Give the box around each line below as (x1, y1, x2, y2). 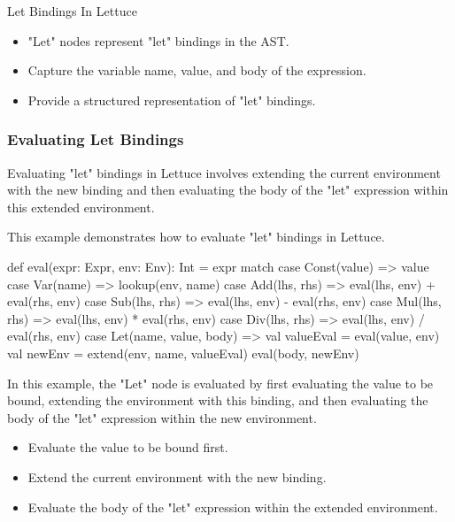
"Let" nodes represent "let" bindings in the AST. (27, 31, 289, 50)
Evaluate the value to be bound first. (27, 438, 228, 457)
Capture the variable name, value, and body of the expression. (27, 61, 366, 80)
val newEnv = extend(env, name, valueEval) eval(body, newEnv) (7, 343, 359, 362)
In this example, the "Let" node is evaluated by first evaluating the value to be (7, 373, 434, 392)
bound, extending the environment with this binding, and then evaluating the (7, 391, 428, 410)
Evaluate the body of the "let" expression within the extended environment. (27, 497, 438, 516)
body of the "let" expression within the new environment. (7, 408, 317, 426)
